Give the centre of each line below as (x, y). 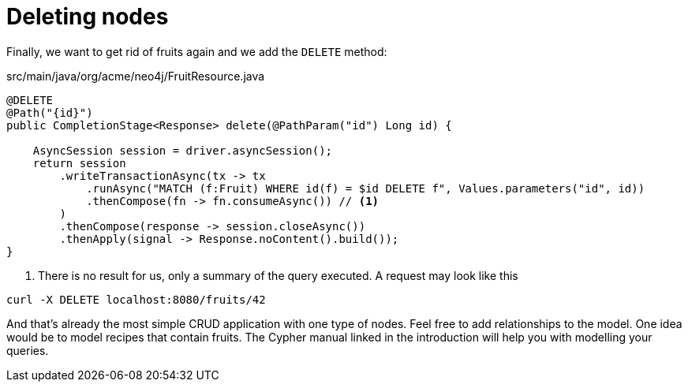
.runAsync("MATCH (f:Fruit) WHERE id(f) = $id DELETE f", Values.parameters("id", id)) (366, 188)
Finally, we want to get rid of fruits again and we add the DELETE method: (197, 51)
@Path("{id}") (50, 112)
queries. (28, 350)
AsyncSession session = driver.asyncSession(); (183, 150)
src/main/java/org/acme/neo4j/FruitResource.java (136, 76)
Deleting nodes (88, 17)
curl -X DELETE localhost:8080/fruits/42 (136, 299)
